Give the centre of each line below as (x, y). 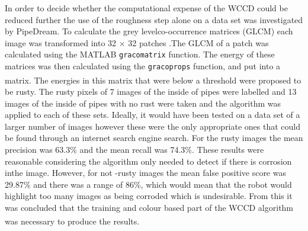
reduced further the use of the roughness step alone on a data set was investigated (154, 19)
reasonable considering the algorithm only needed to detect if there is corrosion (148, 161)
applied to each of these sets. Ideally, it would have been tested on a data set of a (153, 115)
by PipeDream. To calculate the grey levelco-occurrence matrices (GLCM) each (149, 31)
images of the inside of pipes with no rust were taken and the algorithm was (143, 103)
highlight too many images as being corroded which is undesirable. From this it (149, 196)
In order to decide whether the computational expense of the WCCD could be (146, 8)
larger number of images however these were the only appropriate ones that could (153, 126)
